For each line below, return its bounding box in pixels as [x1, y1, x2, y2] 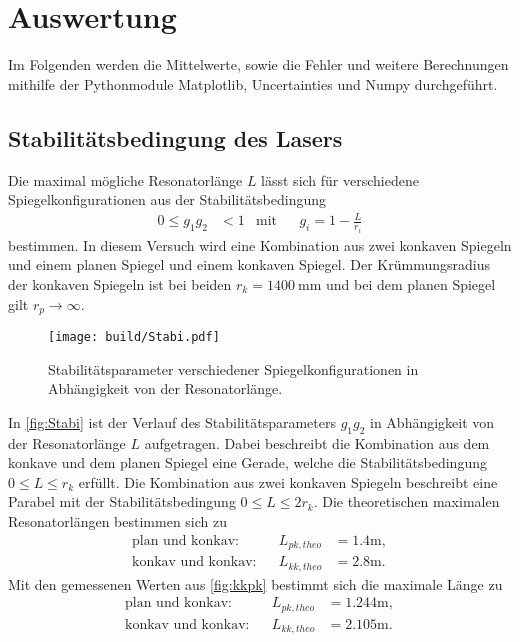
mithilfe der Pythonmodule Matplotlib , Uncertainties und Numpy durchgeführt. [8, 73, 498, 94]
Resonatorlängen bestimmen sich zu [8, 510, 228, 531]
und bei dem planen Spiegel [326, 273, 496, 294]
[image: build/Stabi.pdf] [48, 329, 220, 344]
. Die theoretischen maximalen [313, 491, 500, 512]
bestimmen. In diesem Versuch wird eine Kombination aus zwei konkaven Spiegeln [8, 234, 512, 255]
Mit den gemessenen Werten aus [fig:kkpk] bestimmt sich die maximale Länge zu [8, 573, 503, 594]
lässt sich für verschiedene [261, 169, 419, 190]
